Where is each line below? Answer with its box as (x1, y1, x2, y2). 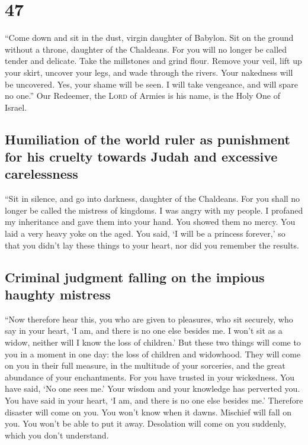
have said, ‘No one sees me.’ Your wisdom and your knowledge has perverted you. (5, 382, 300, 395)
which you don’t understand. (5, 428, 109, 441)
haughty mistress (5, 285, 111, 304)
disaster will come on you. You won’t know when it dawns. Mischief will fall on (5, 405, 292, 418)
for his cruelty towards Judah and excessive (5, 147, 278, 166)
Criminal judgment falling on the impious (5, 267, 265, 286)
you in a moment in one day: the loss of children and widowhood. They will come (5, 347, 301, 360)
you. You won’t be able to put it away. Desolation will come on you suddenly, (5, 417, 286, 430)
